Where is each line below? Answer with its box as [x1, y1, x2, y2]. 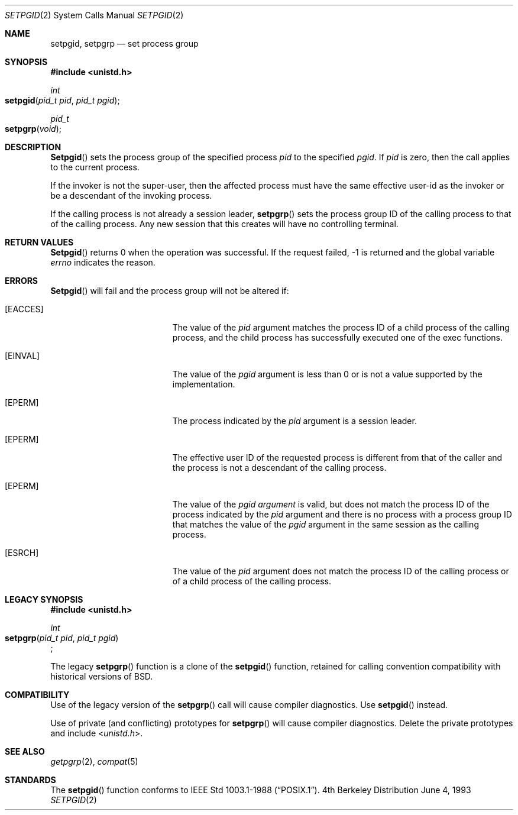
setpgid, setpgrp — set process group [50, 38, 199, 48]
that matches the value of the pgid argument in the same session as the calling [172, 519, 479, 529]
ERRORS [5, 276, 38, 286]
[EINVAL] [5, 351, 40, 361]
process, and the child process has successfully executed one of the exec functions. [172, 332, 503, 342]
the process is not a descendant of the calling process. [172, 463, 387, 473]
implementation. [172, 379, 235, 389]
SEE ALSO [5, 746, 45, 756]
